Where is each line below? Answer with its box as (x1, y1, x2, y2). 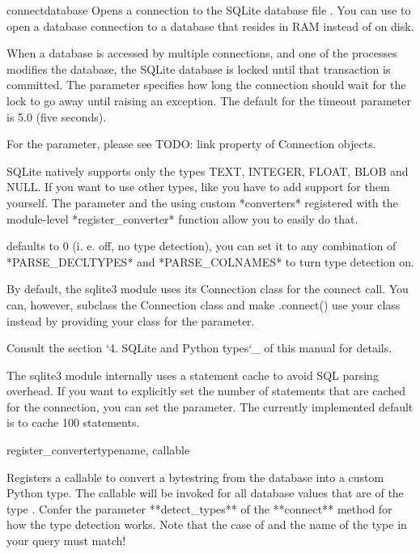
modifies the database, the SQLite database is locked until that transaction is (6, 60, 391, 77)
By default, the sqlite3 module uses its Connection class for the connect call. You (6, 280, 409, 297)
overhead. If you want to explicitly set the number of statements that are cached (6, 382, 406, 399)
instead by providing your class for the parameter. (6, 312, 255, 329)
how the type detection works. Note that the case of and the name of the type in (6, 516, 407, 533)
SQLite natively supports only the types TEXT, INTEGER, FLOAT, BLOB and (6, 162, 409, 179)
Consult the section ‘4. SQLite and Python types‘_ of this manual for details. (6, 339, 392, 356)
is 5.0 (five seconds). (6, 108, 107, 125)
